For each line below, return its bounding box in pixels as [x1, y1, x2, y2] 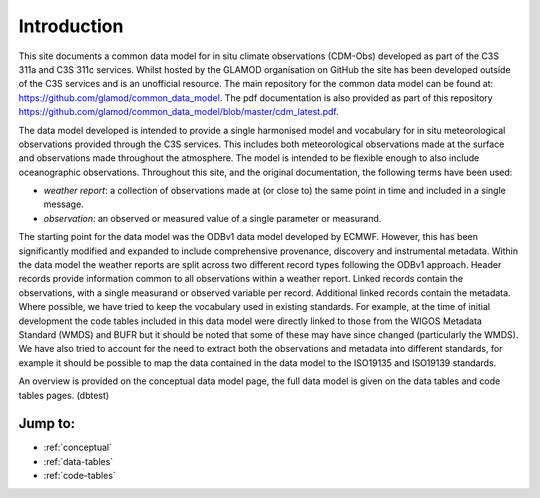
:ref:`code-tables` [43, 470, 117, 482]
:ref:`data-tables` [43, 455, 114, 467]
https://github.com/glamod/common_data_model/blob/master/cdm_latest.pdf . [18, 106, 339, 118]
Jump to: [18, 415, 76, 432]
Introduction [18, 15, 124, 37]
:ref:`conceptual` [43, 441, 112, 454]
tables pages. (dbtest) [18, 389, 110, 401]
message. [43, 198, 84, 210]
